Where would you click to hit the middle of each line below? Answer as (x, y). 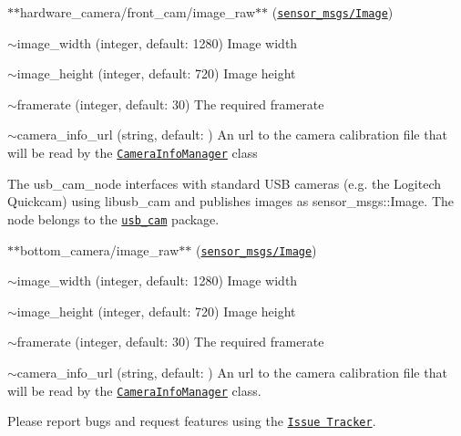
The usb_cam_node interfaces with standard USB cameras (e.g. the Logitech (225, 183)
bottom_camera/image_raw (100, 249)
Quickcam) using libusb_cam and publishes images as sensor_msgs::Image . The (231, 201)
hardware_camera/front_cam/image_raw (138, 12)
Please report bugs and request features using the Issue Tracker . (192, 421)
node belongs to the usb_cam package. (113, 218)
